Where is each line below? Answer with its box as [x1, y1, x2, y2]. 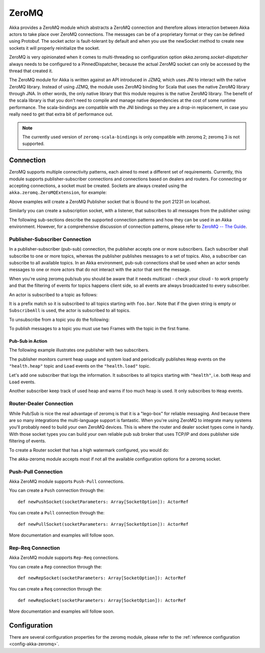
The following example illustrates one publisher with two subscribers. [9, 347, 150, 353]
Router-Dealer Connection [9, 400, 74, 407]
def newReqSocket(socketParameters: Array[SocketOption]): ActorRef [18, 597, 186, 603]
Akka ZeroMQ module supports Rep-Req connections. [9, 555, 120, 561]
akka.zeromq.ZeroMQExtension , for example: [9, 190, 107, 196]
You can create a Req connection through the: [9, 586, 103, 592]
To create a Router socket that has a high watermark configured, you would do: [9, 447, 169, 453]
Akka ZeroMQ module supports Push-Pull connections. [9, 479, 125, 484]
